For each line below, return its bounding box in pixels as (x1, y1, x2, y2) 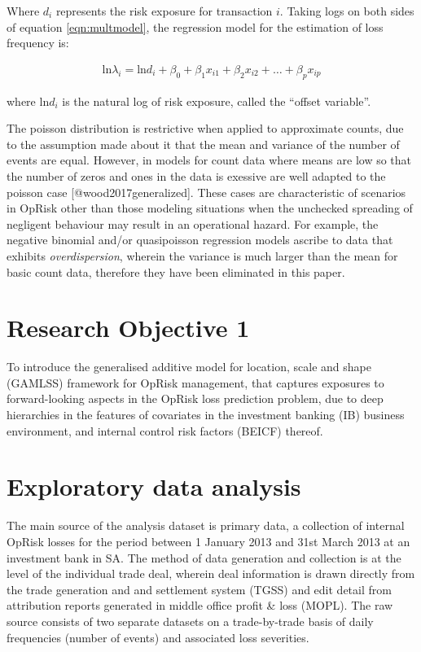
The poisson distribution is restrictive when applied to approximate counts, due (7, 120, 404, 137)
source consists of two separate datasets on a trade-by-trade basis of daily (7, 612, 374, 629)
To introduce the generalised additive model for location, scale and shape (7, 358, 371, 375)
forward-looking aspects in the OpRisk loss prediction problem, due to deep (7, 390, 384, 407)
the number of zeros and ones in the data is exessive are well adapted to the (7, 167, 386, 184)
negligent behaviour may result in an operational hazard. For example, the (7, 215, 379, 232)
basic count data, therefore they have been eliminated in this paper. (7, 263, 345, 280)
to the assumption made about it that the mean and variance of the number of (7, 135, 400, 152)
